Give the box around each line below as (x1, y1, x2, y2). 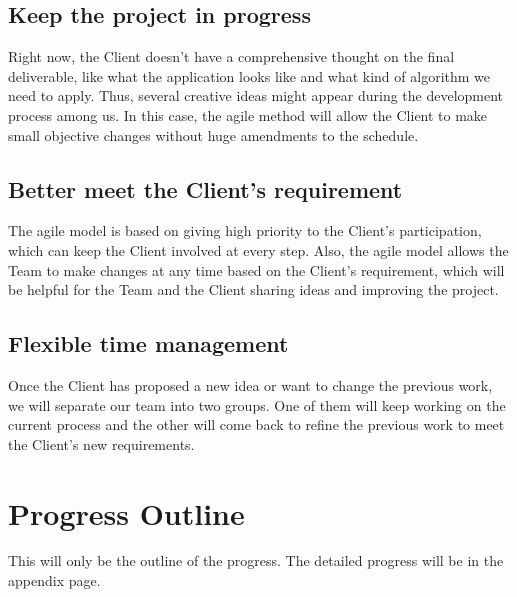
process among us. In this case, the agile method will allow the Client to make (8, 104, 488, 125)
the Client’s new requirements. (8, 433, 195, 454)
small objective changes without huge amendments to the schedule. (8, 124, 419, 145)
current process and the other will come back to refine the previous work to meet (8, 414, 505, 435)
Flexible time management (8, 328, 289, 359)
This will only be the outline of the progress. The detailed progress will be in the (8, 550, 504, 571)
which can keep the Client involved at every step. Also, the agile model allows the (8, 239, 509, 260)
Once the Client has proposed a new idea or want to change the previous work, (8, 374, 493, 395)
